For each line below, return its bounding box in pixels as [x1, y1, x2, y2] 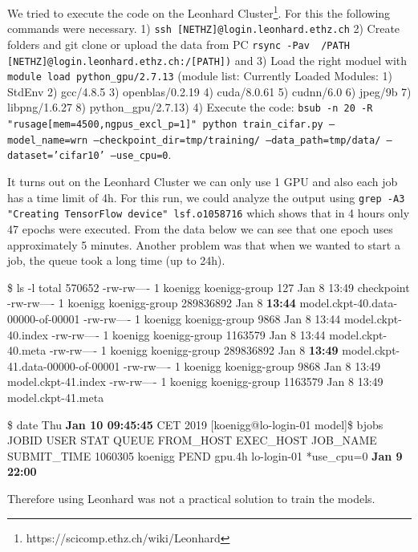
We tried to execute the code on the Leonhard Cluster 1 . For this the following [7, 2, 391, 21]
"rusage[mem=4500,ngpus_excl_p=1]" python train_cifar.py [7, 119, 323, 131]
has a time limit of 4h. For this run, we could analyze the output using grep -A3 [7, 189, 405, 205]
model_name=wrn [7, 134, 88, 146]
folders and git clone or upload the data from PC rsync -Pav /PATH [7, 35, 350, 52]
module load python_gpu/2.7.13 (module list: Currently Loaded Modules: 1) [7, 67, 392, 84]
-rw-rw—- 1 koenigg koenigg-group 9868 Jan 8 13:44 [83, 310, 341, 327]
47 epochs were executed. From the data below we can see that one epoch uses [7, 221, 393, 237]
